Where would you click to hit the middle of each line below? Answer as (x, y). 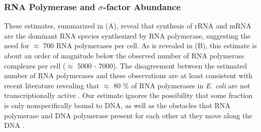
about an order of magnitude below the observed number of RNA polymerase (124, 55)
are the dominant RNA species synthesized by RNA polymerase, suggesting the (127, 35)
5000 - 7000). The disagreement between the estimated (162, 65)
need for (17, 45)
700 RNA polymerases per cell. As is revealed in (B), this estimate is (150, 45)
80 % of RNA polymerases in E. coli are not (182, 85)
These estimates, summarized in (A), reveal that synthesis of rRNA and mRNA (128, 26)
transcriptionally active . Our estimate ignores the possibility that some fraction (128, 95)
